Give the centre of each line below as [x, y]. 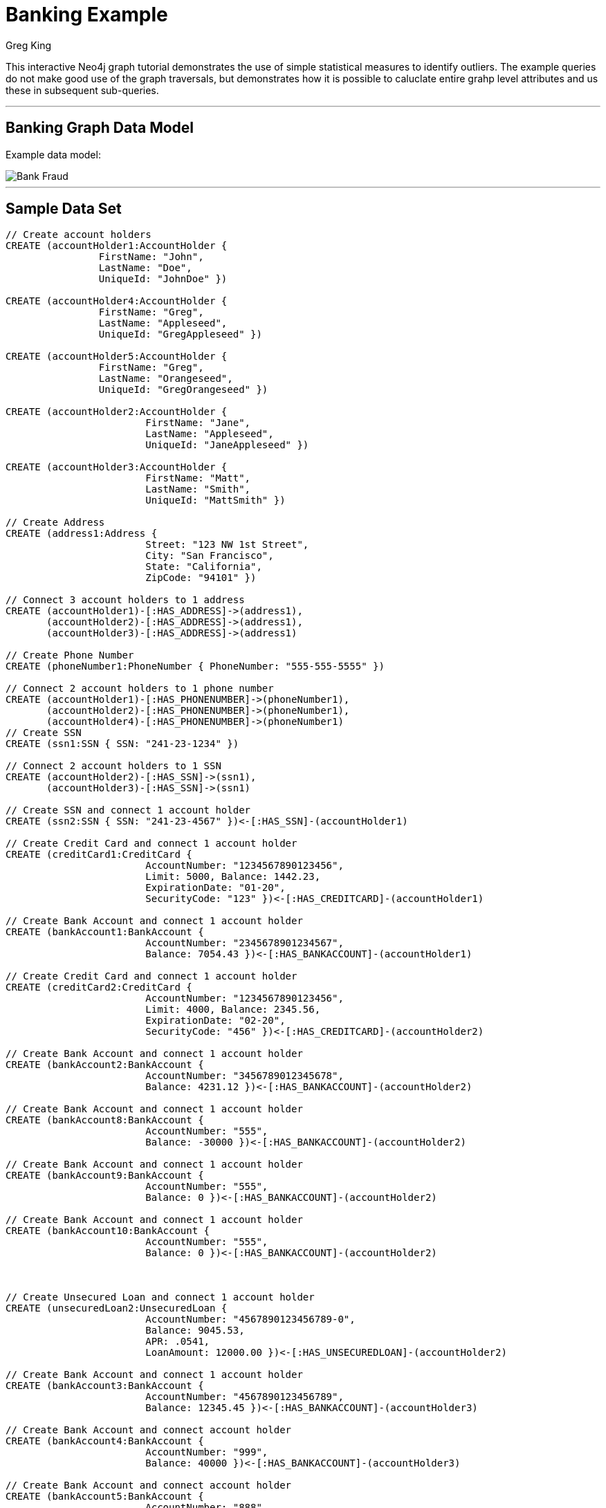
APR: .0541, [178, 1342]
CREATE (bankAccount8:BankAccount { [105, 1120]
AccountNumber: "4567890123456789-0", [250, 1319]
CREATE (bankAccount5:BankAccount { [105, 1497]
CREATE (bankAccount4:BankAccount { [105, 1441]
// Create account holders [79, 235]
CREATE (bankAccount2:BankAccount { [105, 1065]
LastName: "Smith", [198, 489]
